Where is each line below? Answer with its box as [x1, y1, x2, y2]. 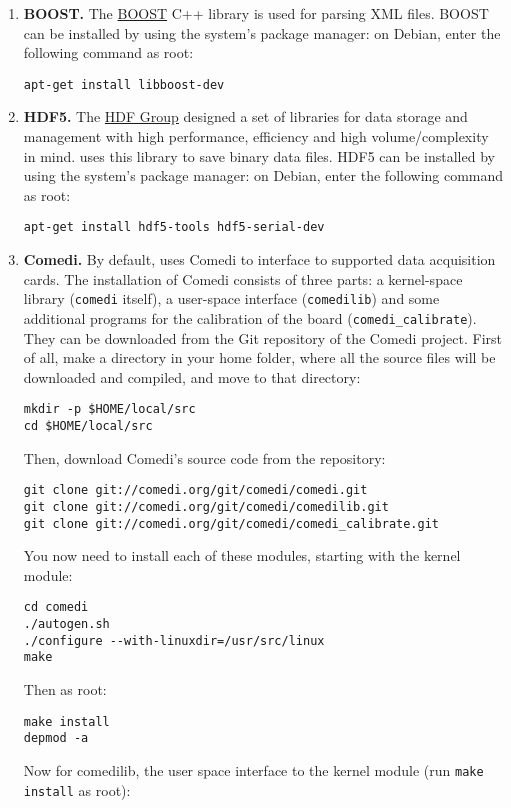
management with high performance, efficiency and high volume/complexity [23, 126, 489, 147]
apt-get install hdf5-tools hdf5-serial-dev [23, 220, 325, 235]
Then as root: [23, 679, 107, 700]
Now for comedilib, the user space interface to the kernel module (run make [23, 759, 484, 780]
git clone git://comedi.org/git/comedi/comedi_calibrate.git [23, 516, 440, 531]
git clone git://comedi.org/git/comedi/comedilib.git [23, 499, 389, 514]
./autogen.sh [23, 617, 110, 632]
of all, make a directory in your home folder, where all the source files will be [23, 347, 496, 368]
